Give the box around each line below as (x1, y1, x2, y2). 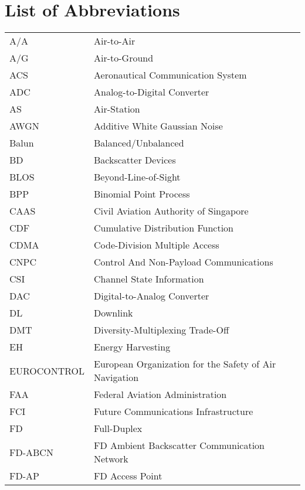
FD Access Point (94, 469, 162, 483)
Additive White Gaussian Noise (94, 119, 223, 133)
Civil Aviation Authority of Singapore (94, 204, 249, 218)
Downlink (94, 306, 133, 320)
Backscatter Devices (94, 153, 176, 167)
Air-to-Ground (94, 51, 154, 65)
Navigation (94, 370, 139, 384)
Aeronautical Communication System (94, 68, 247, 82)
